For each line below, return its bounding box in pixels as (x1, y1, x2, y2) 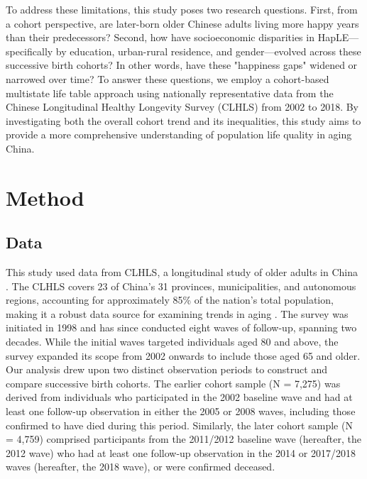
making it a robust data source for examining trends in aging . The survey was (6, 306, 349, 321)
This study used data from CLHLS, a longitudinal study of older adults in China (6, 265, 358, 280)
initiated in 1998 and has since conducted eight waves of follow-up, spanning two (6, 320, 357, 335)
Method (6, 182, 84, 211)
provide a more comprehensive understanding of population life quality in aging (6, 127, 352, 142)
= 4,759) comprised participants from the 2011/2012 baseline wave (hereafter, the (6, 431, 361, 446)
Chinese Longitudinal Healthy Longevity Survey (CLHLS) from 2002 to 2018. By (6, 99, 358, 114)
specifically (6, 43, 53, 58)
